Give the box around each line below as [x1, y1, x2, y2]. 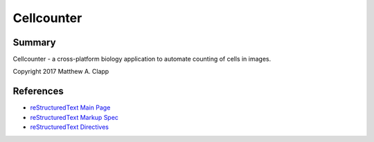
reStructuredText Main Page [30, 103, 111, 112]
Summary [12, 37, 56, 48]
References [12, 85, 64, 97]
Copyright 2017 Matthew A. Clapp [12, 68, 109, 76]
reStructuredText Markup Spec [30, 113, 119, 121]
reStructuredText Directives [30, 123, 109, 131]
